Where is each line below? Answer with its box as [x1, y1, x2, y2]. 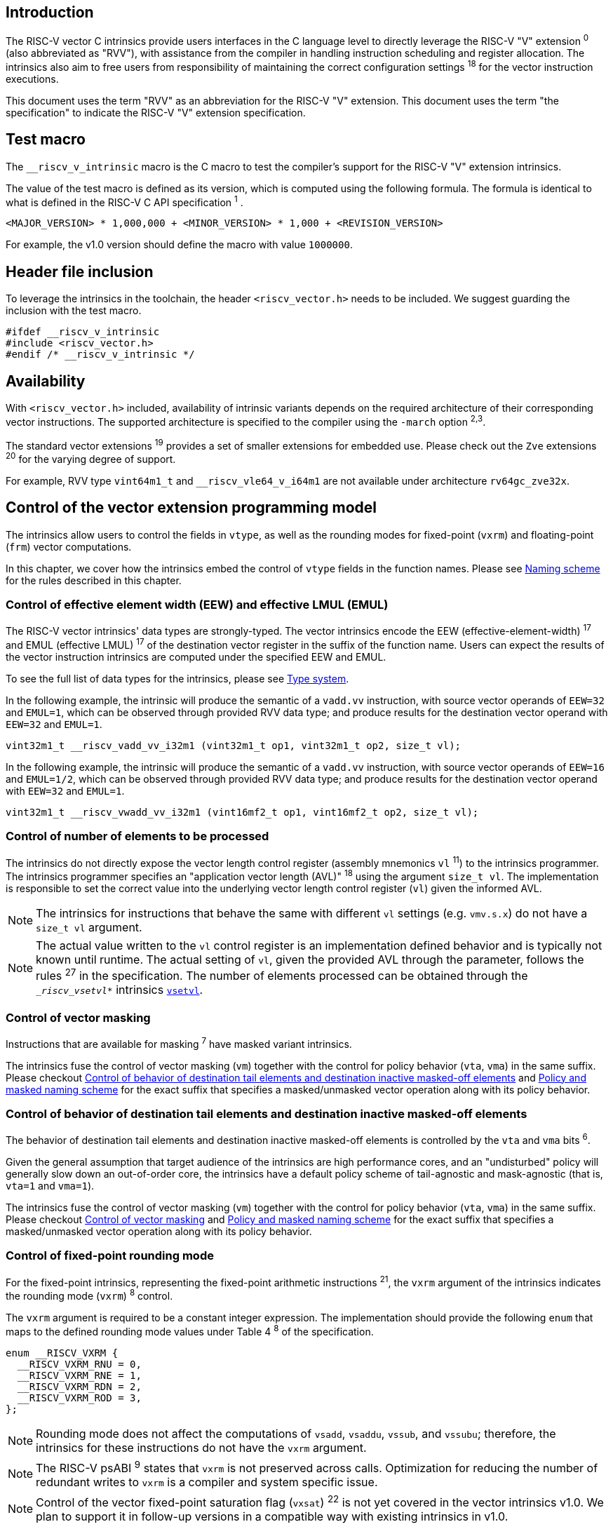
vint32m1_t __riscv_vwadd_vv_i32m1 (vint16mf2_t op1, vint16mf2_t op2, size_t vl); [6, 806, 479, 818]
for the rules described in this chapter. [6, 574, 182, 586]
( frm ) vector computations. [6, 540, 132, 553]
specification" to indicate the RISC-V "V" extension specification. [6, 106, 306, 119]
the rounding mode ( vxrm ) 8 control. [6, 1288, 173, 1302]
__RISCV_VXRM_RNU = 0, [17, 1358, 142, 1370]
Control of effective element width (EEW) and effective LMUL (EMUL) [6, 598, 389, 612]
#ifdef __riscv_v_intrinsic [6, 326, 160, 338]
